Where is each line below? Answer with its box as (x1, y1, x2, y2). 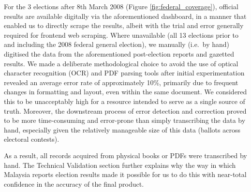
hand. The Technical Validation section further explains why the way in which (4, 160, 236, 170)
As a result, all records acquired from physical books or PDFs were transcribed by (4, 150, 247, 160)
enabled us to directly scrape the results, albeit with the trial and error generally (4, 20, 244, 30)
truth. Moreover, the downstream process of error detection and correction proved (4, 105, 247, 116)
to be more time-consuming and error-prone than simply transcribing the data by (4, 115, 246, 125)
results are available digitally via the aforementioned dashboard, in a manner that (4, 11, 247, 21)
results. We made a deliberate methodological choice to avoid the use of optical (4, 58, 238, 68)
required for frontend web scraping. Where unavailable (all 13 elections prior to (4, 30, 239, 40)
